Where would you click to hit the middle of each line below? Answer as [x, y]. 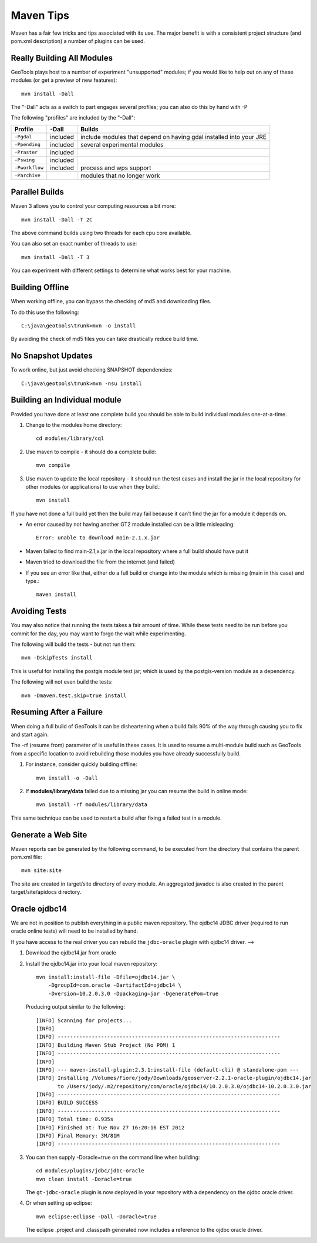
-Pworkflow [29, 168]
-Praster [26, 152]
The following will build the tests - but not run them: [73, 644]
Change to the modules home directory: [74, 425]
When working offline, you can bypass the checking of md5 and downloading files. [111, 301]
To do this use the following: [45, 312]
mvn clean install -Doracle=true [84, 1179]
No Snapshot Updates [52, 356]
